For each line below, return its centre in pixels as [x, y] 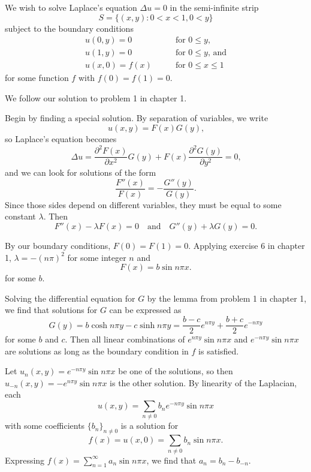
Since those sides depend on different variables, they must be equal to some [143, 204]
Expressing [25, 460]
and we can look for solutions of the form [81, 172]
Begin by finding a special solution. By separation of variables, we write [137, 118]
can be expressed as [145, 310]
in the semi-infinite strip [214, 7]
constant [20, 216]
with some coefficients [45, 426]
